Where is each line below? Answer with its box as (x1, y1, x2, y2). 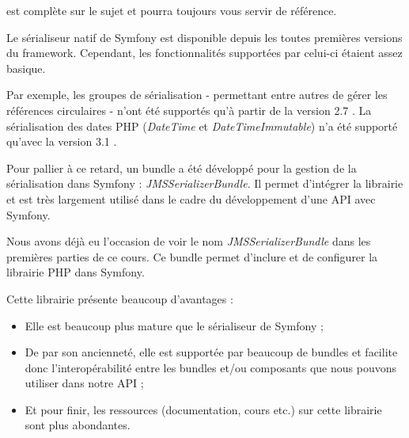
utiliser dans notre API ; (25, 375, 144, 391)
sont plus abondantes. (25, 417, 131, 433)
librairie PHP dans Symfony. (6, 264, 145, 280)
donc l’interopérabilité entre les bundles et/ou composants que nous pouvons (25, 359, 397, 375)
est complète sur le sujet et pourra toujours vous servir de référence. (6, 2, 337, 18)
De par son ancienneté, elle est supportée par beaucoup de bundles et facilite (25, 344, 398, 360)
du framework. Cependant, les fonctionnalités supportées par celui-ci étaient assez (6, 44, 403, 61)
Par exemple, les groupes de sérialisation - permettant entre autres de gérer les (6, 86, 388, 103)
